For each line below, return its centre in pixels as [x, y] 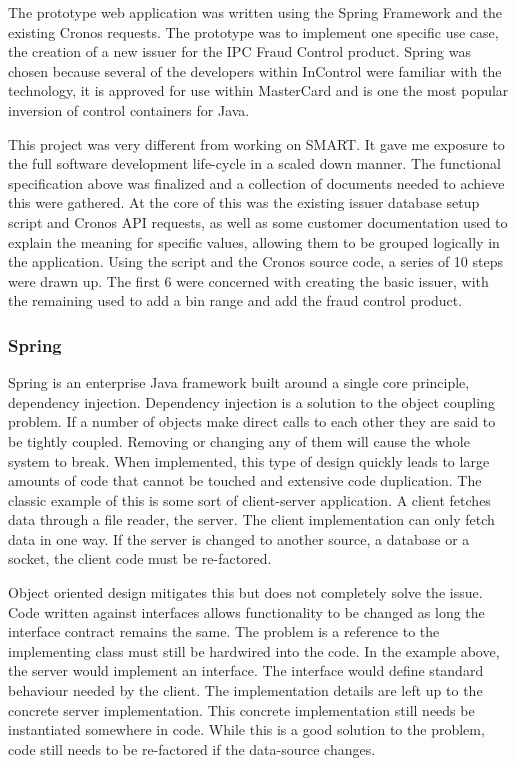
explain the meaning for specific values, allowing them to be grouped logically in [254, 241]
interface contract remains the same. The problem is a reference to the [224, 631]
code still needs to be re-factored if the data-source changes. [192, 748]
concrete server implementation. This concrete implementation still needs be [241, 709]
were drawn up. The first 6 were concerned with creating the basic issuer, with [248, 280]
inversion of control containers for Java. [129, 109]
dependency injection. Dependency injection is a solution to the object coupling [251, 401]
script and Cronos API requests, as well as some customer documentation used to [258, 221]
